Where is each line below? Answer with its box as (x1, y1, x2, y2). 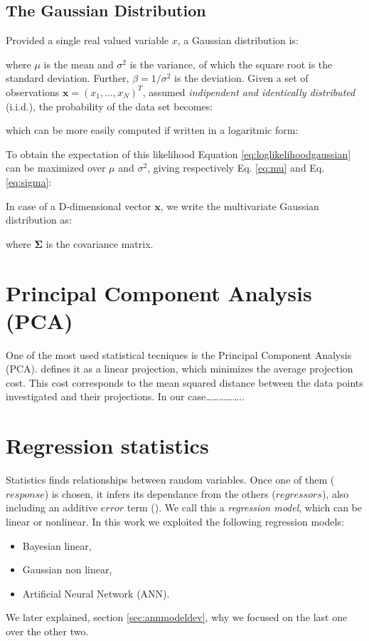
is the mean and (43, 56, 114, 71)
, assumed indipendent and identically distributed (142, 84, 355, 99)
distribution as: (6, 212, 72, 227)
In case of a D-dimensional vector (6, 198, 151, 213)
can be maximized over (6, 160, 106, 175)
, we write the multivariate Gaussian (160, 198, 319, 213)
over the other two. (6, 623, 89, 638)
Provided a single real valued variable (6, 33, 169, 48)
